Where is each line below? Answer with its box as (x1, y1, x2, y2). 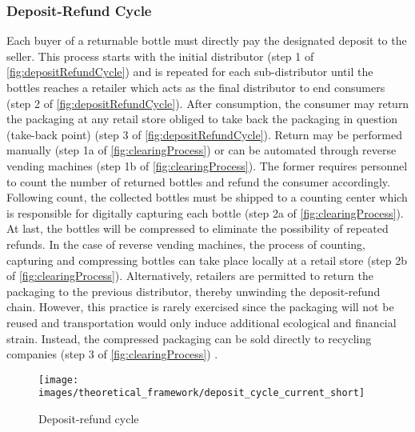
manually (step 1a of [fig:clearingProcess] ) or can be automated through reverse (6, 142, 397, 158)
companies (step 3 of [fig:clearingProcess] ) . (6, 346, 218, 362)
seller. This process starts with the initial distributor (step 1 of (6, 47, 314, 64)
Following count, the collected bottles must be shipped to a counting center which (6, 189, 408, 206)
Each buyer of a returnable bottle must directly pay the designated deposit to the (6, 32, 407, 49)
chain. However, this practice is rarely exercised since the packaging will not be (6, 298, 394, 315)
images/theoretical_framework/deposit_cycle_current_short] (38, 387, 365, 399)
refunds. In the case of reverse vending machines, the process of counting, (6, 235, 365, 252)
